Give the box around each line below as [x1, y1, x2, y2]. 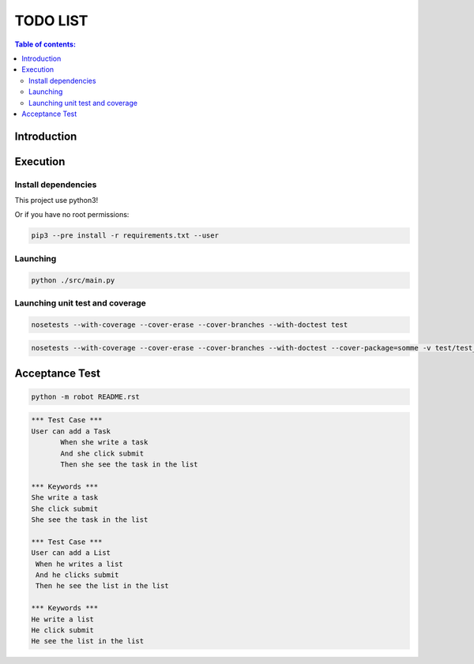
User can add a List [31, 549, 111, 557]
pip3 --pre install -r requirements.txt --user [31, 231, 219, 240]
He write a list [31, 614, 95, 624]
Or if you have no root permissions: [14, 210, 130, 219]
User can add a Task [31, 426, 111, 436]
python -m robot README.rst [31, 392, 140, 401]
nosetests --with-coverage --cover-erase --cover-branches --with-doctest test [31, 320, 348, 329]
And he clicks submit [36, 570, 119, 580]
